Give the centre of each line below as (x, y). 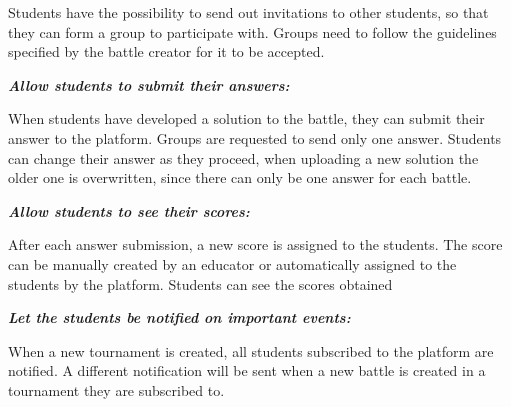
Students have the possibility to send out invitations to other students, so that (248, 12)
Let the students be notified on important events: (179, 317)
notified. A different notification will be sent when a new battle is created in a (247, 370)
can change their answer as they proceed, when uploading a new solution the (243, 157)
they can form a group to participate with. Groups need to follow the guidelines (252, 31)
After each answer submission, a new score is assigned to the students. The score (255, 244)
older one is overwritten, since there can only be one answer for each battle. (240, 177)
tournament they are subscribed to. (116, 389)
